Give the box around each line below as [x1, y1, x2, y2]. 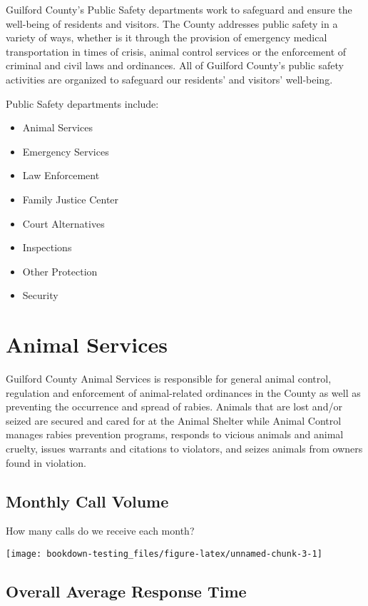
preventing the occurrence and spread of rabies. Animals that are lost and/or [6, 399, 342, 414]
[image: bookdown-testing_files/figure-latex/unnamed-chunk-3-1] [6, 548, 322, 559]
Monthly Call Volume [6, 490, 169, 512]
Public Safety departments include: [6, 96, 159, 111]
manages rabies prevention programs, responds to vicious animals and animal [6, 427, 344, 442]
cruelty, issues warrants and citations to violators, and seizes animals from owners [6, 441, 363, 455]
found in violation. [6, 455, 86, 470]
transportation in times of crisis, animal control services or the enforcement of [6, 44, 347, 59]
